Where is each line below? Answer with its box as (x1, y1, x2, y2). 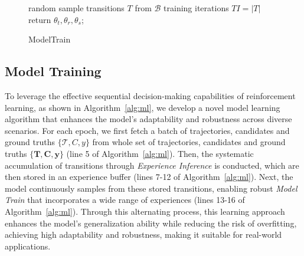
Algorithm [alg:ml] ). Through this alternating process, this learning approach (5, 205, 285, 217)
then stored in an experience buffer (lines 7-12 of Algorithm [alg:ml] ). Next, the (5, 170, 293, 183)
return (28, 13, 51, 25)
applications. (5, 239, 51, 252)
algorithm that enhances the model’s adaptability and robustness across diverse (5, 113, 292, 125)
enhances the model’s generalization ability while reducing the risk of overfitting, (5, 216, 297, 229)
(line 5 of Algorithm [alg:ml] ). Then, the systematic (66, 147, 254, 159)
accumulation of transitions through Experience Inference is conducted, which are (5, 159, 299, 171)
